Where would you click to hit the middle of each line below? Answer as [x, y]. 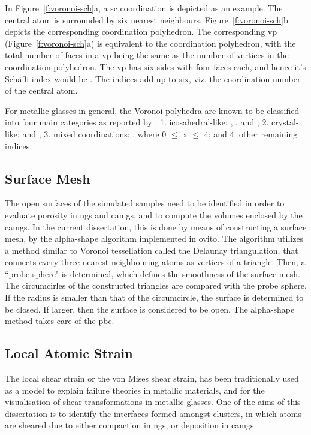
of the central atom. [41, 90]
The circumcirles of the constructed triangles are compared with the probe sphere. [156, 285]
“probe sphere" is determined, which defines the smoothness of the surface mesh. [153, 273]
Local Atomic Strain [69, 353]
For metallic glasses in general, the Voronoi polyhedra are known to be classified [152, 110]
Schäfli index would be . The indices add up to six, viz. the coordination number [153, 78]
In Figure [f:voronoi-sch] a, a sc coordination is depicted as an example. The [144, 8]
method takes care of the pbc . [60, 321]
